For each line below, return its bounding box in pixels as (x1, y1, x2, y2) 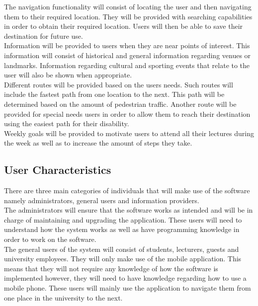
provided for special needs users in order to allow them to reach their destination (4, 108, 251, 119)
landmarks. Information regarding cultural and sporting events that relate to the (4, 60, 250, 70)
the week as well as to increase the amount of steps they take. (4, 138, 192, 148)
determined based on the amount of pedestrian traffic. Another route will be (4, 98, 237, 109)
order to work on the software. (4, 234, 96, 244)
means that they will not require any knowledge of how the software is (4, 263, 218, 273)
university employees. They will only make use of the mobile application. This (4, 253, 242, 264)
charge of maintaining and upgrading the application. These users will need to (4, 214, 242, 225)
